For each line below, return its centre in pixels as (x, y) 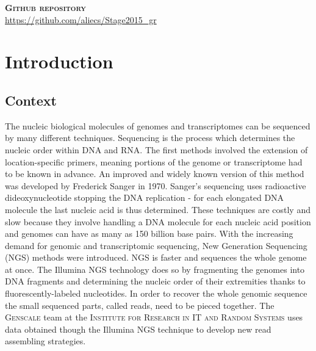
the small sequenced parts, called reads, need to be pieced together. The (140, 305)
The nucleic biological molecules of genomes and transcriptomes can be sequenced (158, 125)
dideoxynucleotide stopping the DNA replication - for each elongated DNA (145, 197)
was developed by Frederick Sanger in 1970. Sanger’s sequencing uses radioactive (156, 185)
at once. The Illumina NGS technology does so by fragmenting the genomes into (155, 269)
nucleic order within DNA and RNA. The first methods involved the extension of (156, 149)
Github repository (45, 7)
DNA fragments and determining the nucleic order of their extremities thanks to (155, 281)
